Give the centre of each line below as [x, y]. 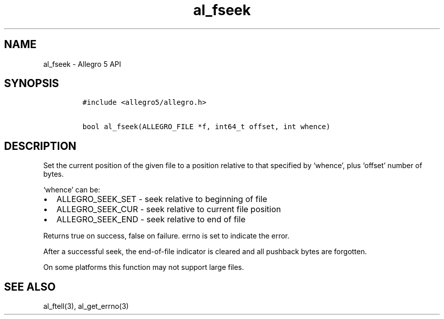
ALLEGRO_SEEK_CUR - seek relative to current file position [169, 209]
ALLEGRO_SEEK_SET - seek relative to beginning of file [162, 199]
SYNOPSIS [32, 84]
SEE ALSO [30, 287]
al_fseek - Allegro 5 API [82, 64]
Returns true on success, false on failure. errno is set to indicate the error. [166, 236]
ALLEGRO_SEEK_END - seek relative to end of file [151, 220]
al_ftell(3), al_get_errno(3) [86, 306]
